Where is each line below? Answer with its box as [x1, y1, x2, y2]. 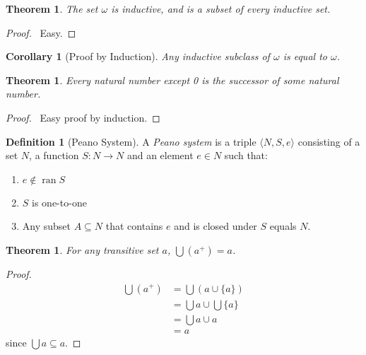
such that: [224, 148, 268, 163]
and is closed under [174, 219, 257, 233]
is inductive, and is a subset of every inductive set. [111, 1, 331, 16]
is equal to [283, 49, 327, 64]
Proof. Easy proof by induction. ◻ [6, 110, 160, 124]
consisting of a [297, 134, 360, 149]
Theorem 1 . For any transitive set [6, 242, 159, 257]
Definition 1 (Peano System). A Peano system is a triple [6, 134, 256, 149]
